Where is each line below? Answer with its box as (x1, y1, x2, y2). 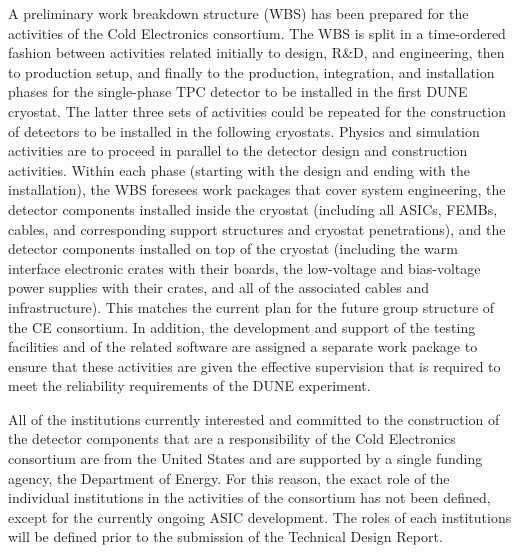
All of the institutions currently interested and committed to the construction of (8, 408, 500, 429)
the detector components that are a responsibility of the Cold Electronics (8, 428, 456, 449)
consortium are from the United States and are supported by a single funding (8, 448, 483, 469)
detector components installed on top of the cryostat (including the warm (8, 238, 458, 259)
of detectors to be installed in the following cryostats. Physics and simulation (8, 120, 480, 141)
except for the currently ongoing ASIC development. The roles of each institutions (8, 506, 512, 527)
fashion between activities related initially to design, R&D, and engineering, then (8, 42, 505, 63)
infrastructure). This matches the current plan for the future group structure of (8, 296, 495, 317)
